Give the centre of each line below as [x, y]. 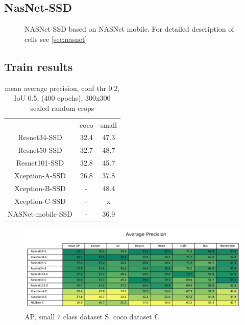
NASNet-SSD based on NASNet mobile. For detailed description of [129, 29]
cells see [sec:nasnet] [56, 39]
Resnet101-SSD [40, 163]
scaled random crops [62, 108]
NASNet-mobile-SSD [40, 213]
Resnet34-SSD [40, 137]
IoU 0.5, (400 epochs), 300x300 [62, 98]
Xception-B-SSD [40, 188]
